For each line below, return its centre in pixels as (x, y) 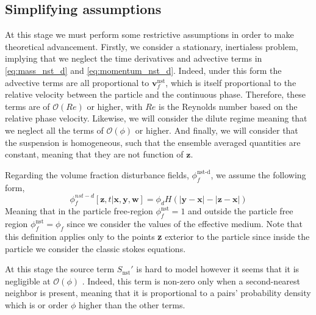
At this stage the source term (60, 269)
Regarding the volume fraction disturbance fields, (97, 174)
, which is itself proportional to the (231, 82)
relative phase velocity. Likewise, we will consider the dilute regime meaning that (156, 118)
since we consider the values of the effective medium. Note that (185, 224)
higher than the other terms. (132, 304)
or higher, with (115, 106)
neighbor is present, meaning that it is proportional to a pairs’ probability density (158, 293)
